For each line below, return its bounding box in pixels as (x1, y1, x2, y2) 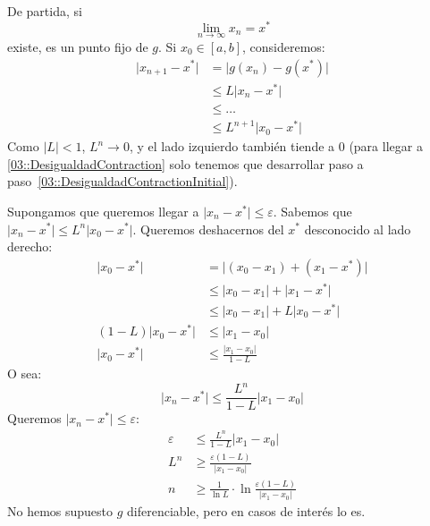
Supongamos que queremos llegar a (7, 201, 199, 220)
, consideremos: (242, 37, 325, 55)
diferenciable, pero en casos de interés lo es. (127, 502, 366, 521)
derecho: (7, 237, 53, 256)
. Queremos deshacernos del (132, 219, 284, 238)
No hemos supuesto (7, 502, 114, 521)
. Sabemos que (273, 201, 352, 220)
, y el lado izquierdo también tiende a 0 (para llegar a (129, 137, 423, 156)
